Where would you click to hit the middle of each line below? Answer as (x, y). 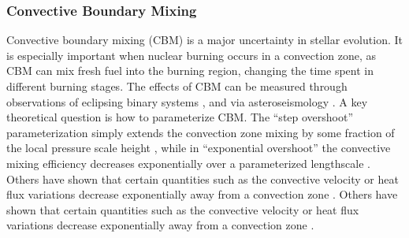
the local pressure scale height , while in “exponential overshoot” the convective (199, 148)
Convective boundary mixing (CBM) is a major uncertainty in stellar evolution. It (204, 40)
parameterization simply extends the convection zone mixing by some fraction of (201, 132)
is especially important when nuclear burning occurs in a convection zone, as (191, 55)
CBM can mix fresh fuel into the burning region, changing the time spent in (190, 71)
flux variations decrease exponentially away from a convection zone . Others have (202, 194)
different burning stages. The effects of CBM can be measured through (177, 86)
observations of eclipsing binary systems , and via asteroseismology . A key (187, 101)
